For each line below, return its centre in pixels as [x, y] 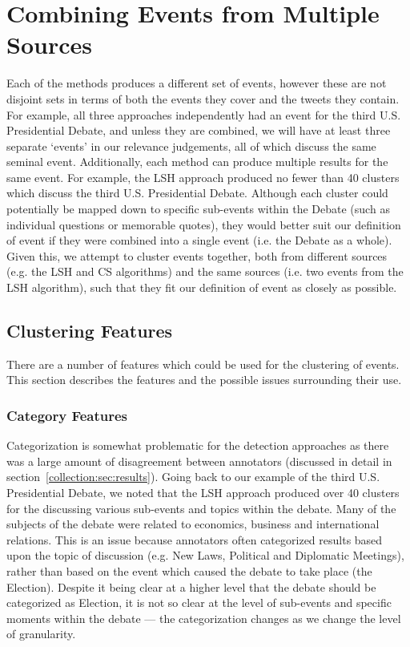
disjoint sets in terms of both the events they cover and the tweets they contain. [203, 98]
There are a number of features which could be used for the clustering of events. [203, 364]
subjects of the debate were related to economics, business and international [193, 524]
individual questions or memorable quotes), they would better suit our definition [204, 224]
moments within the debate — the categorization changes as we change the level [204, 618]
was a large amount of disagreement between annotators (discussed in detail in [199, 461]
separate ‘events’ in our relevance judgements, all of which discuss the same [191, 146]
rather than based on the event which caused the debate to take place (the [189, 570]
